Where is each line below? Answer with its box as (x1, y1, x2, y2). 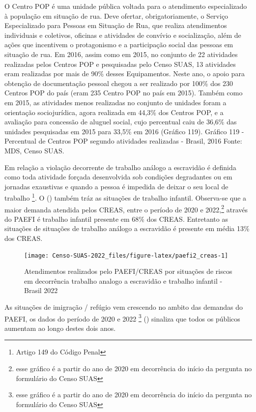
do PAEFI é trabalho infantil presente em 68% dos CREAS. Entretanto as (4, 213, 228, 224)
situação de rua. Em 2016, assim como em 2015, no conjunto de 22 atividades (4, 49, 238, 59)
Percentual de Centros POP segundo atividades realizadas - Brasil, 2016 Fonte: (4, 136, 242, 146)
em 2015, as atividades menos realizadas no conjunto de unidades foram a (4, 97, 227, 107)
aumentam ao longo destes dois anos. (4, 323, 116, 333)
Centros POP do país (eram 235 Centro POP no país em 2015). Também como (4, 88, 243, 98)
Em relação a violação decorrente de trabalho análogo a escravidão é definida (4, 162, 236, 172)
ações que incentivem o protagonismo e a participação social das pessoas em (4, 39, 233, 50)
